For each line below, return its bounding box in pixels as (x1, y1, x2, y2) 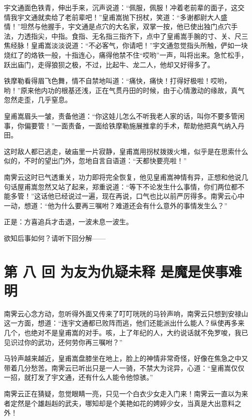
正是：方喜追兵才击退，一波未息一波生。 (4, 217, 133, 227)
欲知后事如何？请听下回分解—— (4, 233, 106, 243)
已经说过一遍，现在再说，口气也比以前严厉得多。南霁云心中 (54, 191, 245, 201)
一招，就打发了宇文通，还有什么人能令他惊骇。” (4, 372, 153, 382)
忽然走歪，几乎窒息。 (4, 94, 72, 105)
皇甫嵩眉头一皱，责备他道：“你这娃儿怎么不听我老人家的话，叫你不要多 (4, 110, 231, 121)
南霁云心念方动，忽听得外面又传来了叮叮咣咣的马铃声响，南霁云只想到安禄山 (4, 308, 248, 318)
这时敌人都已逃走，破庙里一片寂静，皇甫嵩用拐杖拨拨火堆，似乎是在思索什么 (4, 146, 248, 156)
